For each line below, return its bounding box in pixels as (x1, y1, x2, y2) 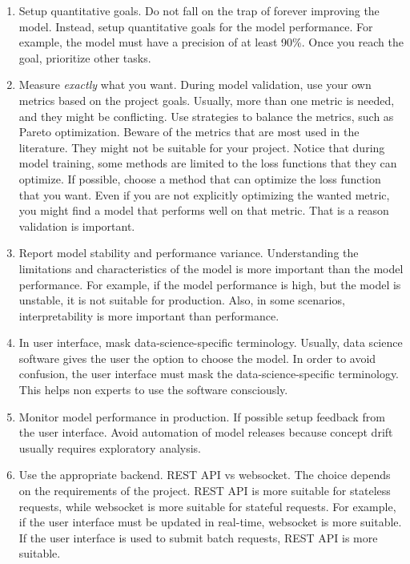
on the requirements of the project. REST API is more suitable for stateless (18, 482, 391, 499)
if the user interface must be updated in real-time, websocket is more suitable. (18, 514, 402, 530)
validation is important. (18, 217, 135, 234)
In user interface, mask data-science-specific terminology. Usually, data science (18, 334, 403, 351)
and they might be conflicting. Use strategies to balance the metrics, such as (18, 107, 394, 124)
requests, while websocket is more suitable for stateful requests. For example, (18, 498, 396, 514)
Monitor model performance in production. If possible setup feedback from (18, 408, 385, 425)
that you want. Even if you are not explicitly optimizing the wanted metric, (18, 186, 390, 203)
